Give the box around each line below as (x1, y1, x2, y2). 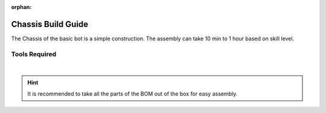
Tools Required (11, 50, 57, 58)
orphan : (11, 4, 32, 10)
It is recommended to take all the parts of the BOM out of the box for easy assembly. (27, 90, 238, 97)
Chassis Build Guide (11, 19, 89, 29)
